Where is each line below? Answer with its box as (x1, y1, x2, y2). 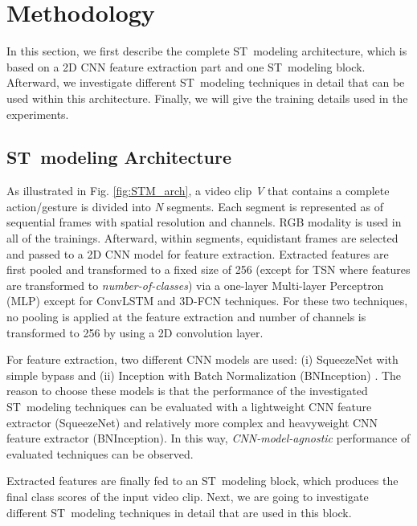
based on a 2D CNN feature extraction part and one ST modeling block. (6, 58, 366, 75)
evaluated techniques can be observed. (6, 445, 194, 462)
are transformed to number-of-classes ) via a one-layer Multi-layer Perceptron (6, 276, 384, 293)
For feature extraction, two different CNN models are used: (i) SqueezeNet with (6, 351, 399, 368)
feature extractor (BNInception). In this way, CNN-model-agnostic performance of (6, 430, 411, 446)
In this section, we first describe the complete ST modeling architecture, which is (6, 43, 407, 59)
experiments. (6, 105, 69, 122)
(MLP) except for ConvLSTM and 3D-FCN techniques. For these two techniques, (6, 292, 408, 309)
